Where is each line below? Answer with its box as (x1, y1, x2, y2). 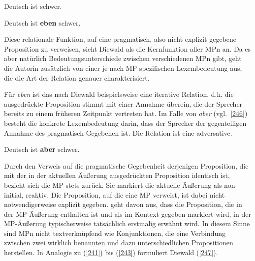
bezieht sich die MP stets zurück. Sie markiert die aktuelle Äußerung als (4, 179, 222, 190)
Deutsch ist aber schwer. (4, 144, 80, 154)
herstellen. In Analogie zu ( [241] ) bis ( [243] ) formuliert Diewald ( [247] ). (4, 247, 218, 258)
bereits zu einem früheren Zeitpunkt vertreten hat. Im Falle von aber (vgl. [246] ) (4, 108, 248, 118)
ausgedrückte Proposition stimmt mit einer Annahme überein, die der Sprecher (4, 98, 243, 109)
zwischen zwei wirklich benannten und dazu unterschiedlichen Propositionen (4, 237, 233, 248)
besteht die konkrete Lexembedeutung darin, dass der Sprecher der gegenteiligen (4, 117, 247, 128)
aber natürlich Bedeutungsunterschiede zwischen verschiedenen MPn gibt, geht (4, 53, 242, 63)
